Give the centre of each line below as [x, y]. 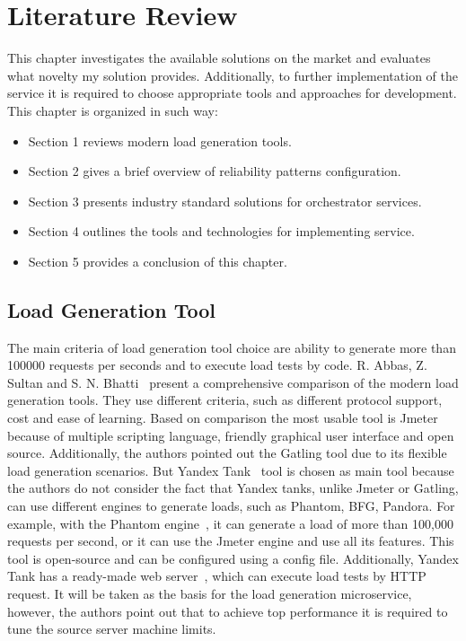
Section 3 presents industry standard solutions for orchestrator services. [225, 201]
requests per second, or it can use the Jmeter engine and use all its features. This [231, 541]
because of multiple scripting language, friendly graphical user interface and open [231, 435]
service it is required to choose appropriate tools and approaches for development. [232, 93]
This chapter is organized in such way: [113, 110]
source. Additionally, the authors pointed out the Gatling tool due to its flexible [227, 453]
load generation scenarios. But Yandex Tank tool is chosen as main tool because [231, 470]
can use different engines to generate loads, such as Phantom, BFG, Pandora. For [231, 506]
